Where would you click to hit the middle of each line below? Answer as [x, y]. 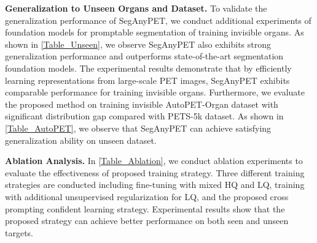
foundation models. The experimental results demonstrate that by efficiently [148, 68]
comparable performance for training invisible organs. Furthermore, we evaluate [155, 92]
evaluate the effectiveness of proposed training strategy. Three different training [155, 172]
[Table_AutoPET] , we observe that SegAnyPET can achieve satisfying [138, 128]
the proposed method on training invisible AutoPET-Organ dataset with [142, 104]
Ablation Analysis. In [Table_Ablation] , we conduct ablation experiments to [154, 161]
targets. [19, 232]
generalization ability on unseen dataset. [81, 140]
